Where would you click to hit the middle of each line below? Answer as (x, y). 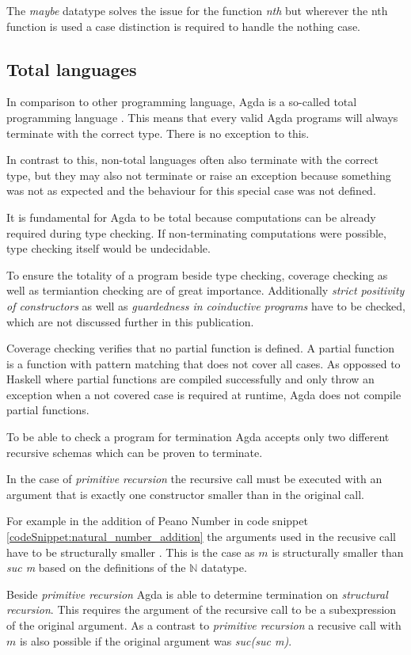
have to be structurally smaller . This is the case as (131, 552)
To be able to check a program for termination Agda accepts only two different (198, 437)
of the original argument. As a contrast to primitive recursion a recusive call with (204, 625)
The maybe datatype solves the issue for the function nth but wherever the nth (197, 10)
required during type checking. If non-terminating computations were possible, (196, 232)
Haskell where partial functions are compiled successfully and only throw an (190, 379)
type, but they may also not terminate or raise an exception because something (199, 175)
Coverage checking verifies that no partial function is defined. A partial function (200, 348)
